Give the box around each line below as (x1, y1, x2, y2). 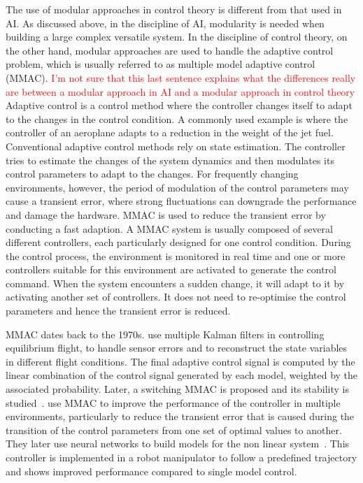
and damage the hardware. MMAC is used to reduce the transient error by (6, 207, 326, 222)
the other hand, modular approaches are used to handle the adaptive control (6, 43, 334, 57)
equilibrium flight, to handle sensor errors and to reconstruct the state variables (6, 340, 348, 355)
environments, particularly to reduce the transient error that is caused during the (6, 409, 355, 424)
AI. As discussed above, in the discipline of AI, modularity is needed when (6, 15, 325, 30)
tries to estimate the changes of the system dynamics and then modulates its (6, 152, 334, 167)
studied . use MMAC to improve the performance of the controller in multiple (6, 395, 341, 410)
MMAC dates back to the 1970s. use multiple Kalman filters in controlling (6, 326, 325, 341)
